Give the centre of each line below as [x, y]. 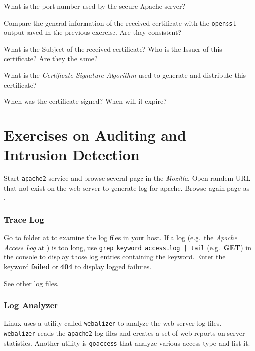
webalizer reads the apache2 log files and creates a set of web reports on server [125, 333]
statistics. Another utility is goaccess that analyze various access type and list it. [127, 342]
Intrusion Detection [72, 154]
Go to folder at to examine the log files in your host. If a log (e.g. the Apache [121, 238]
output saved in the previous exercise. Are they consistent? [93, 32]
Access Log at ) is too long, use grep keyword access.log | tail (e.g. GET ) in [127, 247]
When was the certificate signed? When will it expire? [85, 101]
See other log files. [31, 283]
